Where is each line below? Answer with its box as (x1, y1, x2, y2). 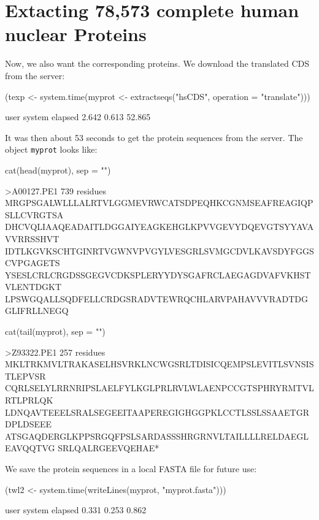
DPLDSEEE (5, 418, 52, 430)
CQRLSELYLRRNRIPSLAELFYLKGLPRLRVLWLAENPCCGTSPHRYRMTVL (5, 381, 314, 394)
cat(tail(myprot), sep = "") (5, 325, 106, 338)
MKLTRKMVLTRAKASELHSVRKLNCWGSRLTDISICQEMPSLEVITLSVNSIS (5, 357, 314, 370)
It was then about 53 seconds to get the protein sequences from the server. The (5, 131, 303, 143)
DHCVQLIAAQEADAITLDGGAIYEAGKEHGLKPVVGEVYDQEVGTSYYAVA (5, 220, 314, 233)
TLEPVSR (5, 369, 46, 382)
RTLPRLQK (5, 394, 53, 407)
